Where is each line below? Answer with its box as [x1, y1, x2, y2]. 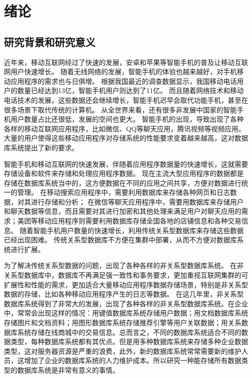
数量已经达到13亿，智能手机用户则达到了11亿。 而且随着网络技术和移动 [17, 85, 244, 95]
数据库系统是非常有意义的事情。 [17, 364, 119, 375]
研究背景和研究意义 [4, 34, 95, 49]
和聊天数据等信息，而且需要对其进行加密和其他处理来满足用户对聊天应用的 [4, 206, 241, 216]
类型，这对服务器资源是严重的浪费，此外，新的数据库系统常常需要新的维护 [4, 346, 241, 356]
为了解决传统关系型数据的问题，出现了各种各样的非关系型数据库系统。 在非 [4, 260, 244, 270]
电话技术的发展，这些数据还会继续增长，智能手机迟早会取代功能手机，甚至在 [4, 94, 248, 105]
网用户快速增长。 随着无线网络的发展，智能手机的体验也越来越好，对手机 [4, 66, 237, 77]
